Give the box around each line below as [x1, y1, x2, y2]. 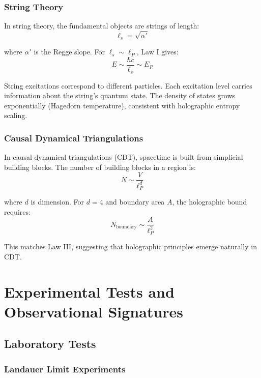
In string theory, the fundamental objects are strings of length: [4, 20, 199, 31]
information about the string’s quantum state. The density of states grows [4, 90, 236, 101]
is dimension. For [31, 196, 84, 207]
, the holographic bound [172, 196, 247, 207]
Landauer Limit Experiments [4, 362, 126, 375]
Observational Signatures [4, 301, 184, 322]
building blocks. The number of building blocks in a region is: [4, 161, 196, 172]
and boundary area [105, 196, 165, 207]
